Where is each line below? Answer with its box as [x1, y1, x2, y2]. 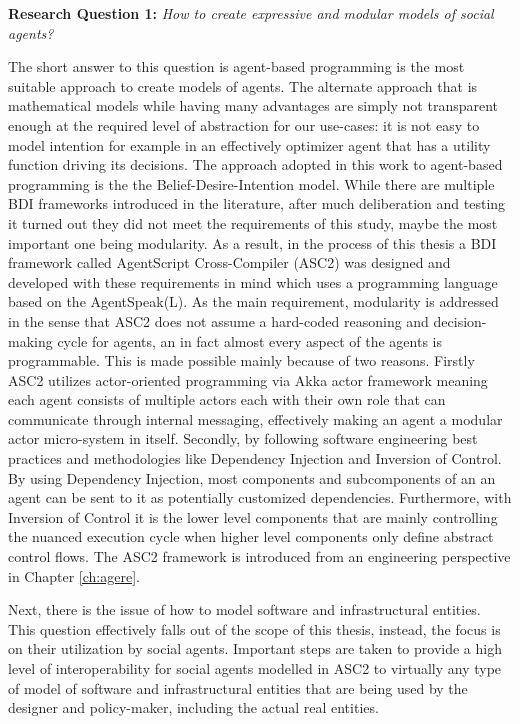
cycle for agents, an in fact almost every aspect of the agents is [57, 330, 443, 351]
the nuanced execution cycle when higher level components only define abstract [8, 526, 494, 547]
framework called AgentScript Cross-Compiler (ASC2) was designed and [8, 252, 451, 273]
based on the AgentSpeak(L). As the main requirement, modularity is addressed [8, 291, 499, 312]
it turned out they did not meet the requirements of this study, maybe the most [8, 212, 498, 233]
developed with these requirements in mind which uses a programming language [8, 271, 498, 292]
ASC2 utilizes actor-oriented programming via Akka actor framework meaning [8, 369, 488, 390]
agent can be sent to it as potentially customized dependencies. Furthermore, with [8, 487, 512, 508]
